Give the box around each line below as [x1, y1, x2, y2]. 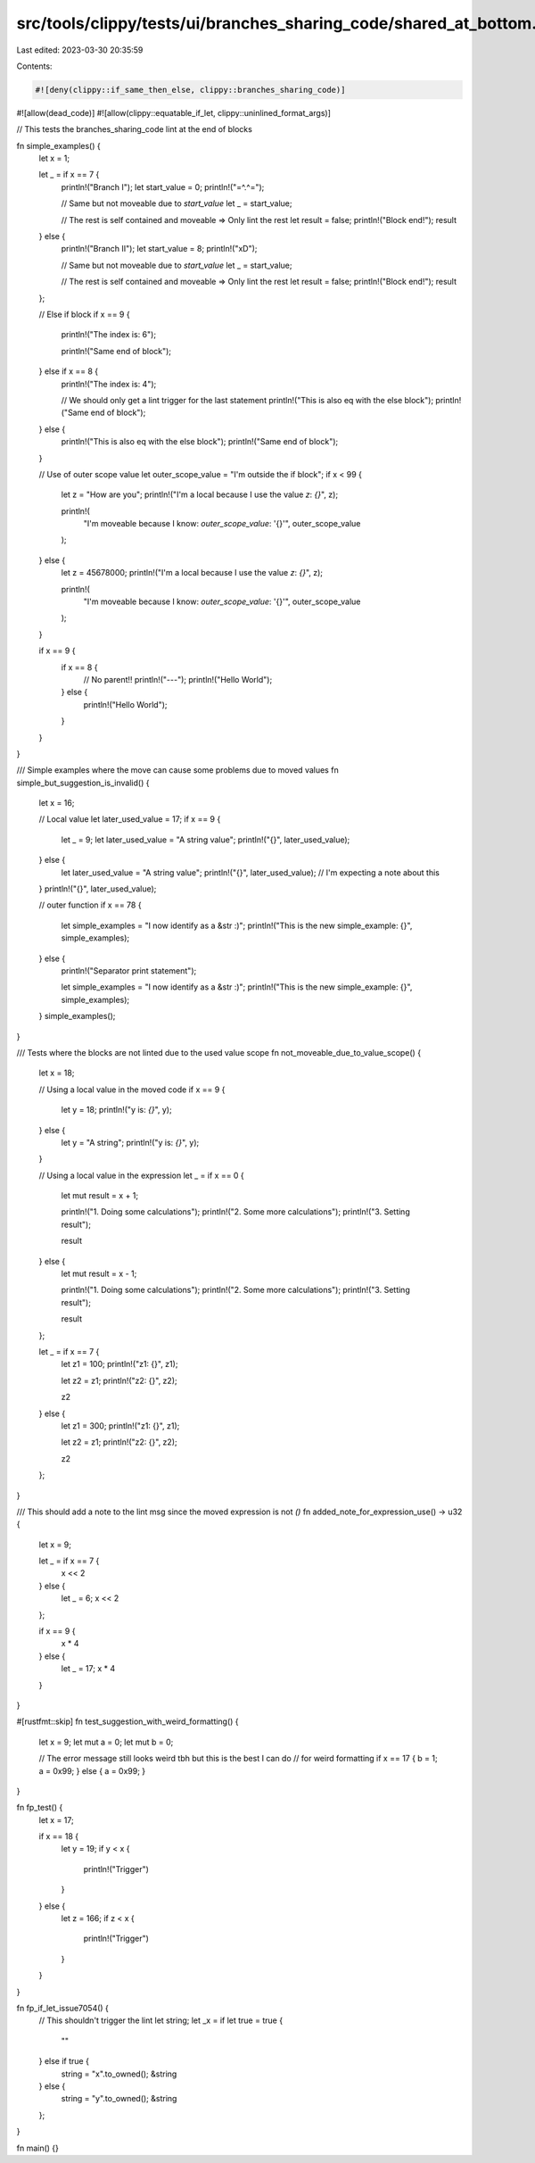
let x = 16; [38, 798, 75, 808]
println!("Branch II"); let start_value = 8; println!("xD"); [61, 244, 258, 254]
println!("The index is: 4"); [61, 378, 157, 389]
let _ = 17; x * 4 [61, 1663, 116, 1674]
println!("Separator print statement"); [61, 965, 197, 976]
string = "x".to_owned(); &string [61, 2068, 177, 2079]
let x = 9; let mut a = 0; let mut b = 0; [38, 1736, 174, 1747]
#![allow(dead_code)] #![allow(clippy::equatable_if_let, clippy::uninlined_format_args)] [16, 107, 332, 118]
